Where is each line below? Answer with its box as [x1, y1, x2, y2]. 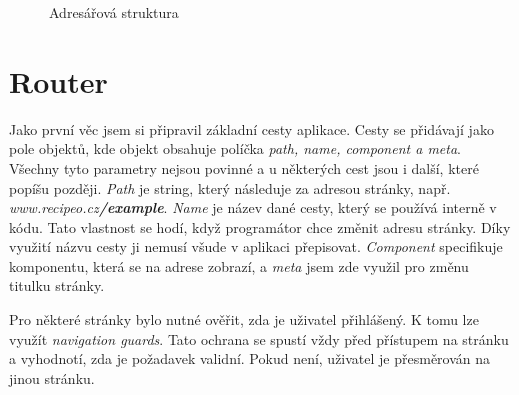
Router [9, 60, 108, 101]
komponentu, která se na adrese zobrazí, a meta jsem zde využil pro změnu [9, 255, 469, 276]
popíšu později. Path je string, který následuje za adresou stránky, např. [9, 177, 451, 198]
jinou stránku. [9, 367, 95, 388]
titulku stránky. [9, 275, 105, 296]
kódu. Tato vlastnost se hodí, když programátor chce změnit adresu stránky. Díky [9, 216, 511, 237]
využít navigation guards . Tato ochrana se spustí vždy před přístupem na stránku [9, 328, 509, 349]
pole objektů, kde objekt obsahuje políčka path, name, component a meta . [9, 138, 461, 159]
